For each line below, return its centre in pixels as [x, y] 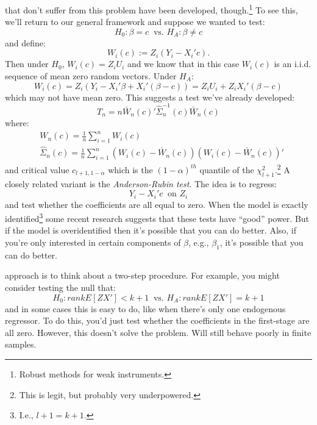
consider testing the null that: [60, 287]
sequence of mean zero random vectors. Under [91, 76]
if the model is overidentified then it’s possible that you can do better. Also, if [151, 230]
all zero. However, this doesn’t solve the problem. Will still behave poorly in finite [158, 332]
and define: [25, 42]
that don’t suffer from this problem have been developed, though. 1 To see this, [151, 9]
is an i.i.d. [293, 64]
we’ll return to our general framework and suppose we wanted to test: [135, 22]
